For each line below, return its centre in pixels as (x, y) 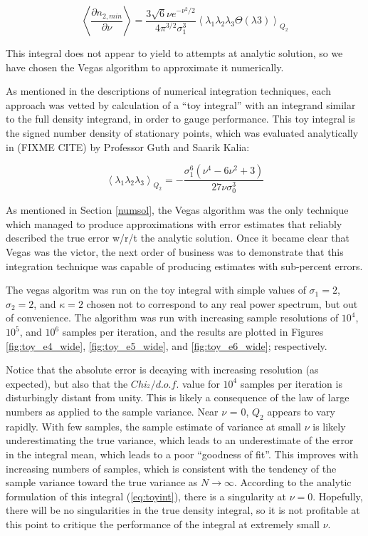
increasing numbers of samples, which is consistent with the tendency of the (171, 468)
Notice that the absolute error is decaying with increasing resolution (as (162, 370)
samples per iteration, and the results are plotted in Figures (193, 332)
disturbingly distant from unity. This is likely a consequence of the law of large (178, 397)
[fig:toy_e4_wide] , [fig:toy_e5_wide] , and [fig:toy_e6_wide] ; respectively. (167, 345)
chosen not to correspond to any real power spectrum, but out (222, 303)
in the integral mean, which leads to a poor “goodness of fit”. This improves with (182, 454)
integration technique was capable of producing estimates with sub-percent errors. (184, 266)
